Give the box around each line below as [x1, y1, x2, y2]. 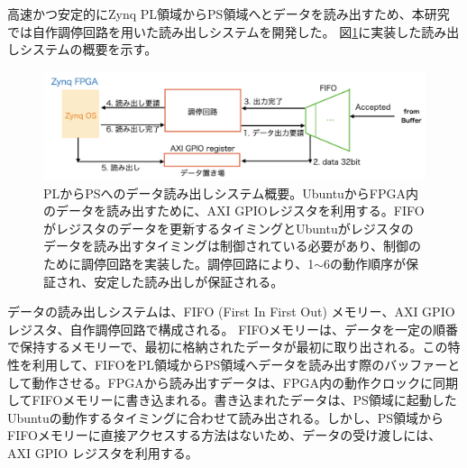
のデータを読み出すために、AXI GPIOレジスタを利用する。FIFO [43, 201, 425, 220]
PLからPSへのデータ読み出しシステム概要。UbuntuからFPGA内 [43, 183, 419, 202]
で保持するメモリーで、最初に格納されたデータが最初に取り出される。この [7, 337, 448, 356]
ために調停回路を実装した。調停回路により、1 [43, 254, 315, 273]
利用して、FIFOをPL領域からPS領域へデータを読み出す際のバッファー [32, 355, 448, 374]
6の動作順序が [324, 254, 406, 273]
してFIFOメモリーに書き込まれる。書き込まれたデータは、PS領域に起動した [7, 390, 457, 409]
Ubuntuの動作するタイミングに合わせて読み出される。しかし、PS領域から [7, 408, 444, 427]
